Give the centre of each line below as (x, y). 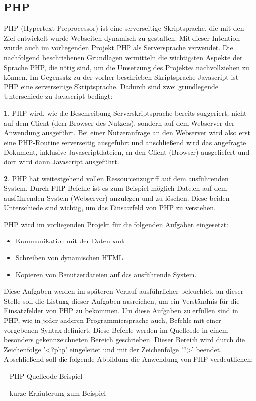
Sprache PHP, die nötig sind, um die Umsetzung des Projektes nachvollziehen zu (127, 67)
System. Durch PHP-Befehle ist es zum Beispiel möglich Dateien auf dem (116, 188)
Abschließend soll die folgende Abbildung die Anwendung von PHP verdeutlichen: (128, 359)
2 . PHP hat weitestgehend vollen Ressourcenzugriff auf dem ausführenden (116, 178)
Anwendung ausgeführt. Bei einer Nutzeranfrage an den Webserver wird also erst (127, 132)
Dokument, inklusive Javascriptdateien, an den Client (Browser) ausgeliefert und (127, 152)
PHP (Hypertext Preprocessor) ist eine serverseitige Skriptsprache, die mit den (124, 28)
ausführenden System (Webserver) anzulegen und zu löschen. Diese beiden (117, 198)
